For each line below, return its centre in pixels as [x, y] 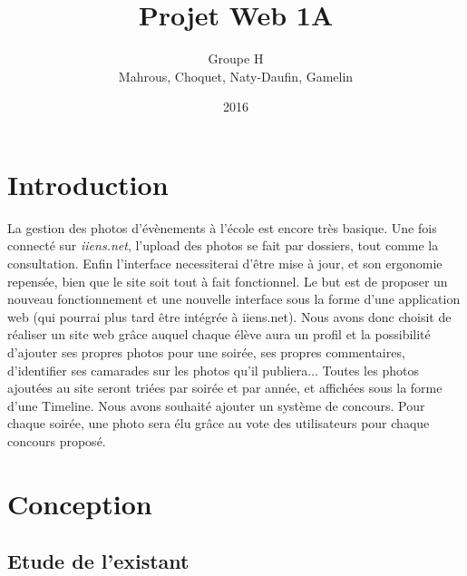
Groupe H [236, 59]
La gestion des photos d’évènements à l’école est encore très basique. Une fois [222, 227]
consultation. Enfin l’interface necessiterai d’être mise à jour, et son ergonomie [225, 264]
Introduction [88, 184]
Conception [80, 503]
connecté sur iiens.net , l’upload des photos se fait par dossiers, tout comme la [223, 245]
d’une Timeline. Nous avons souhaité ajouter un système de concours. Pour [216, 405]
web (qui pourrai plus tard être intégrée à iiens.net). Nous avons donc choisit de [229, 316]
